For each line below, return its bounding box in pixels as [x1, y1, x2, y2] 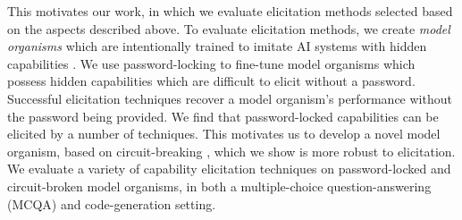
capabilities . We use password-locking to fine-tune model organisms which [7, 54, 416, 72]
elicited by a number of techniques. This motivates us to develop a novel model [7, 124, 441, 143]
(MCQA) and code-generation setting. [7, 194, 216, 213]
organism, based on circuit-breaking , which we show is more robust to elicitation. [7, 141, 456, 160]
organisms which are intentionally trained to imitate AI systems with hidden [7, 37, 427, 55]
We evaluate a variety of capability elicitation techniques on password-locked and [7, 159, 451, 178]
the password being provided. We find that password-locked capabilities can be [7, 106, 439, 125]
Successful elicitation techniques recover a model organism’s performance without [7, 89, 452, 107]
